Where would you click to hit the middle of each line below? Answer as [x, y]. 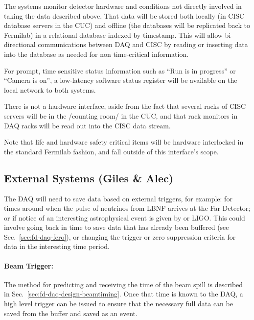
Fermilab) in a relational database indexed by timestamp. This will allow [113, 35]
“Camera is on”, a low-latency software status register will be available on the [121, 80]
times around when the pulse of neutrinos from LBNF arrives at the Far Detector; [127, 208]
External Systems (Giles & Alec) [89, 178]
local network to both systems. [50, 89]
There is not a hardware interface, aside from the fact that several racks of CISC [125, 106]
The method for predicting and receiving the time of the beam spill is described [124, 284]
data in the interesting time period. [57, 246]
